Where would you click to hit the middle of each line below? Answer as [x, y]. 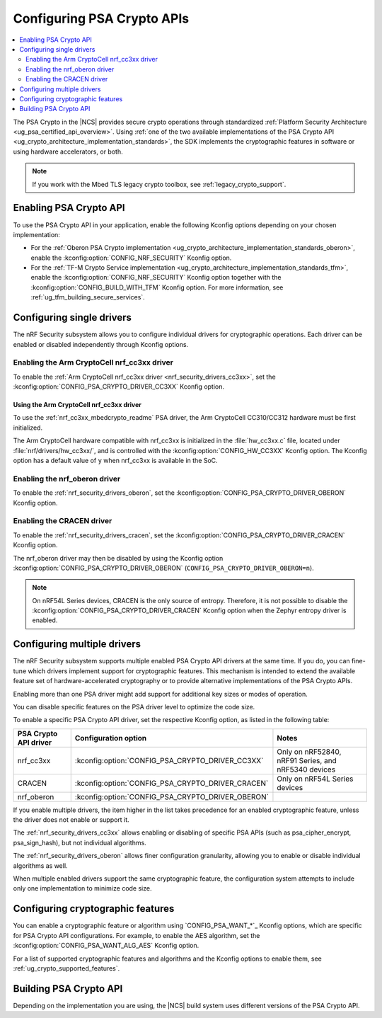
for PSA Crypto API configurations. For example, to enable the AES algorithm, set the [137, 935]
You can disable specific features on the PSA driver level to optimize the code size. [134, 707]
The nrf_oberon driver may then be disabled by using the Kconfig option [118, 558]
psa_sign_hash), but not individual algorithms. [80, 842]
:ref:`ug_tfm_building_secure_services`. [88, 297]
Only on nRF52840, [309, 752]
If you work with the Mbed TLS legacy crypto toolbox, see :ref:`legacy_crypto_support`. [159, 184]
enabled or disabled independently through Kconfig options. [101, 344]
